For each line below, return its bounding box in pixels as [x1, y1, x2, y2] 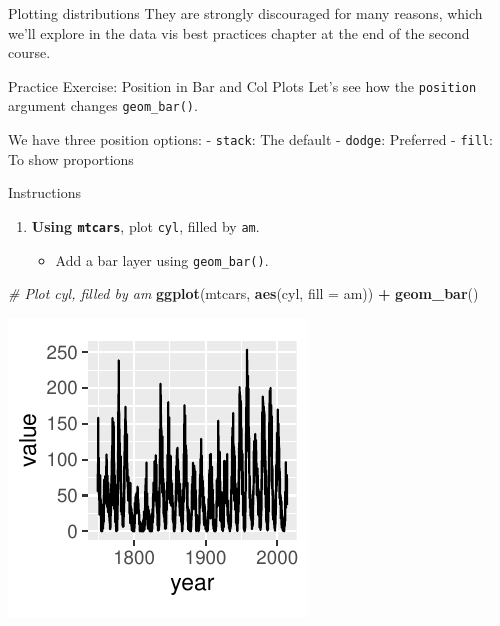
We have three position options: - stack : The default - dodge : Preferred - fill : [8, 129, 493, 150]
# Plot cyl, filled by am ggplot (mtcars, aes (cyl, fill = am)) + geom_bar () [8, 283, 479, 304]
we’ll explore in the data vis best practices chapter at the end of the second [8, 22, 470, 43]
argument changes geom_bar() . [8, 95, 198, 116]
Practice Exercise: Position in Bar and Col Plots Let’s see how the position [8, 75, 477, 96]
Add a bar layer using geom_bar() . [55, 249, 269, 270]
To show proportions [8, 148, 134, 169]
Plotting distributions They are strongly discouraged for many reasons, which [8, 3, 483, 23]
